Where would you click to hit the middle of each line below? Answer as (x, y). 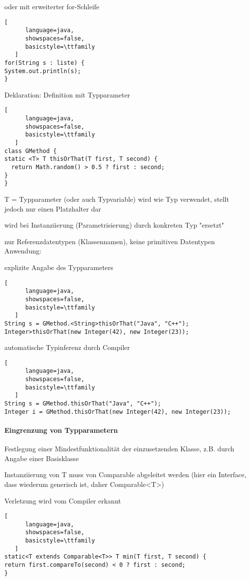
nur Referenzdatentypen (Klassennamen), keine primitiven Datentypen (110, 241)
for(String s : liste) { (45, 63)
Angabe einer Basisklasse (42, 458)
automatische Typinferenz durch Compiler (67, 347)
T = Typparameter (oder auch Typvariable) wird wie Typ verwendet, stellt (117, 199)
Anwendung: (23, 251)
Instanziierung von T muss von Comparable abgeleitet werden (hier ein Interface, (125, 474)
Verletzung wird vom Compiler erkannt (63, 500)
